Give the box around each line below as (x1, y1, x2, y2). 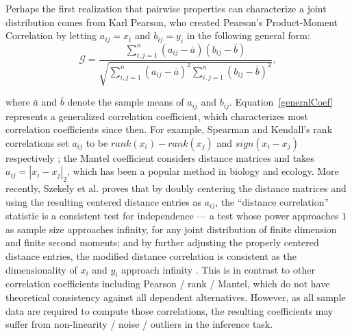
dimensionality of (5, 262, 77, 276)
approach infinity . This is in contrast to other (121, 262, 315, 276)
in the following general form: (186, 28, 310, 43)
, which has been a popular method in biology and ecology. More (66, 164, 339, 178)
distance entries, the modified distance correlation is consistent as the (5, 249, 297, 263)
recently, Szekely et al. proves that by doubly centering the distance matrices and (5, 181, 347, 195)
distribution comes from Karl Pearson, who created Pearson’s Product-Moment (5, 14, 338, 29)
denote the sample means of (67, 95, 184, 109)
